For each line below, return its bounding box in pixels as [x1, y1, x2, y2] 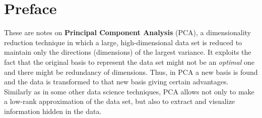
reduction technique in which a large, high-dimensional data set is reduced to [4, 37, 242, 47]
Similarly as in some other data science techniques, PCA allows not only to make [4, 86, 254, 96]
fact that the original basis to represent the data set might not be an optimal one [4, 56, 254, 67]
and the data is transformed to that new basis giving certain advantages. [4, 76, 229, 87]
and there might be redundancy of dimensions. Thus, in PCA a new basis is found [4, 66, 258, 77]
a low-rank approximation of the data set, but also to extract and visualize [4, 96, 235, 106]
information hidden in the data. [4, 105, 102, 116]
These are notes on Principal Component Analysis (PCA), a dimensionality [4, 27, 251, 38]
